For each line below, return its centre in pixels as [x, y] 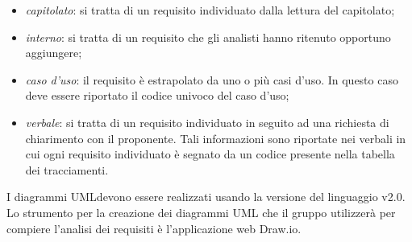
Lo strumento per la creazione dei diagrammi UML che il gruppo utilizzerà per [201, 212]
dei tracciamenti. [67, 169]
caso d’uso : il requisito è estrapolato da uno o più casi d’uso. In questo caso [212, 79]
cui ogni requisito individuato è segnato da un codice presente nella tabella [210, 154]
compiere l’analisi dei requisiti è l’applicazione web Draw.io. [154, 228]
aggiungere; [54, 53]
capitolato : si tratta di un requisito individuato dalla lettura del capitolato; [210, 10]
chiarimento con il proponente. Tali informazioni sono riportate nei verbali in [216, 138]
